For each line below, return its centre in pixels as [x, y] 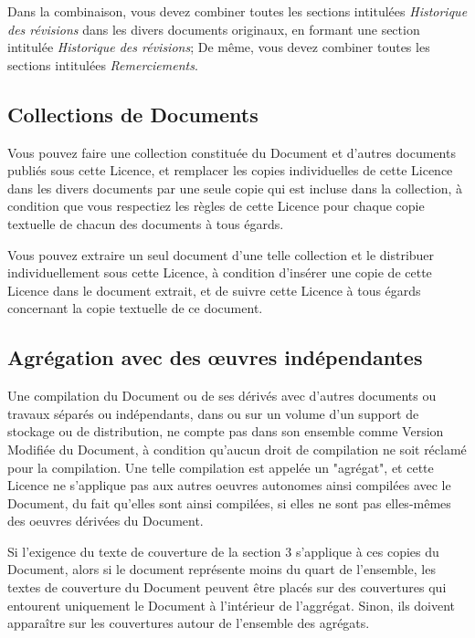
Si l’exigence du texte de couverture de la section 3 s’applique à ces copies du [223, 551]
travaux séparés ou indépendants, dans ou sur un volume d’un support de [213, 413]
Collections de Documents [133, 114]
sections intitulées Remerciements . [103, 64]
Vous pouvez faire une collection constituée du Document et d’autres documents [232, 152]
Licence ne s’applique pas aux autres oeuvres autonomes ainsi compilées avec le [229, 485]
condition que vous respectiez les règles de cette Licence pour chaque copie [216, 206]
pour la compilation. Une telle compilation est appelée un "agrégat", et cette [221, 467]
